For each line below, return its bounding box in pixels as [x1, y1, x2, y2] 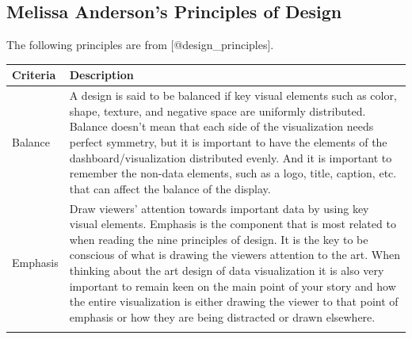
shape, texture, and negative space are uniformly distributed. [69, 102, 366, 119]
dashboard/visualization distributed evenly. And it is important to [69, 149, 392, 166]
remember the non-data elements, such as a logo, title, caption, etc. [69, 165, 397, 181]
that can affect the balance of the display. [69, 180, 271, 196]
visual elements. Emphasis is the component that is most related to [69, 215, 396, 232]
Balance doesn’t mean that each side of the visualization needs [69, 118, 374, 135]
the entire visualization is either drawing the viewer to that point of [69, 293, 399, 310]
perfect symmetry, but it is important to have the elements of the [69, 133, 387, 150]
